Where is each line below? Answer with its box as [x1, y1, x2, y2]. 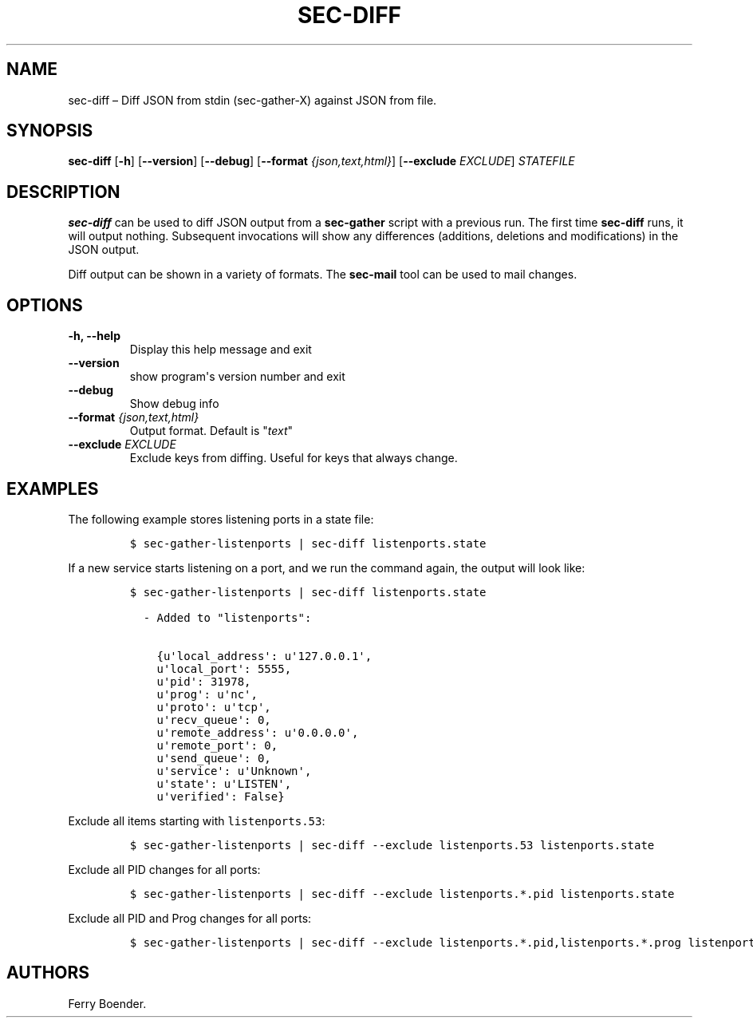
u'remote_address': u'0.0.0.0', [156, 725, 359, 739]
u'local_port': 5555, [156, 662, 292, 675]
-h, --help [68, 329, 120, 343]
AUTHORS [6, 963, 90, 983]
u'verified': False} [156, 789, 285, 803]
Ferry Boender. [68, 996, 147, 1010]
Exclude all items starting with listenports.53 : [68, 813, 325, 828]
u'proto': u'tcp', [156, 700, 271, 714]
